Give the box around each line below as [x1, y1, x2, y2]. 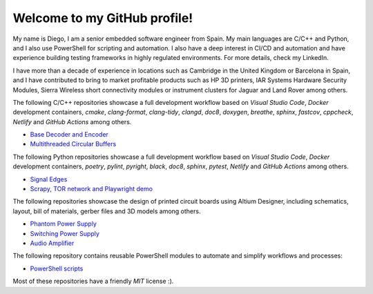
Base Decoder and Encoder [30, 130, 108, 139]
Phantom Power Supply [30, 219, 97, 228]
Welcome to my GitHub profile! [12, 10, 193, 26]
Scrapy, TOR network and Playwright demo [30, 185, 153, 193]
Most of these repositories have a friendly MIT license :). [12, 277, 174, 286]
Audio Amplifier [30, 239, 75, 247]
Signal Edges [30, 175, 68, 183]
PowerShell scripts [30, 264, 84, 273]
